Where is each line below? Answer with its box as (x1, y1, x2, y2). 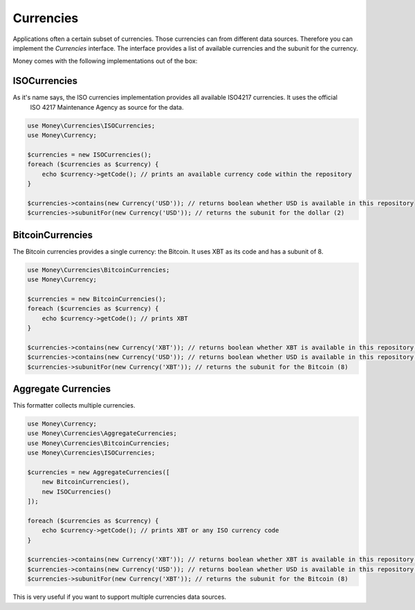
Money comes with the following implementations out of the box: (12, 57, 198, 65)
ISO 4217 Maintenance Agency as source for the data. (30, 103, 184, 111)
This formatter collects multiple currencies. (12, 401, 136, 410)
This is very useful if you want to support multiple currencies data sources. (12, 593, 227, 601)
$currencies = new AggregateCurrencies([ (27, 468, 170, 476)
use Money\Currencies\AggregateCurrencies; (27, 430, 178, 437)
